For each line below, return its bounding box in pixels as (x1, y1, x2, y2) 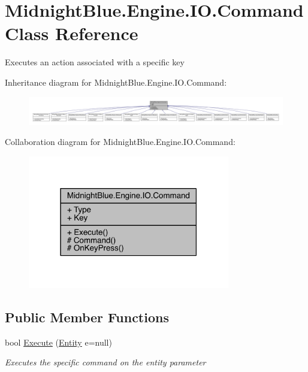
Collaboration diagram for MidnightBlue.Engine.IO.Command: (5, 135, 235, 148)
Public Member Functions (5, 307, 169, 326)
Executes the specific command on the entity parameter (5, 356, 206, 368)
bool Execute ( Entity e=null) (5, 335, 112, 348)
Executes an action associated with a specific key (5, 56, 185, 68)
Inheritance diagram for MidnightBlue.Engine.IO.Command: (5, 75, 227, 88)
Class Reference (5, 21, 138, 46)
